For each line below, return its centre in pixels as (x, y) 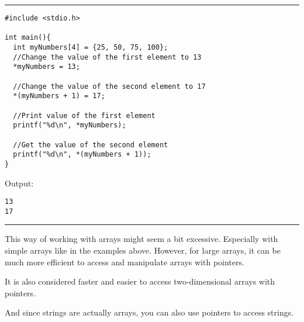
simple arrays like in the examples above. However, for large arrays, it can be (143, 250)
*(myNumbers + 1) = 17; (59, 96)
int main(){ (28, 38)
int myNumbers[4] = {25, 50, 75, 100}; (91, 47)
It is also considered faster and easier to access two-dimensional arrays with (140, 281)
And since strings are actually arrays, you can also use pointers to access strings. (149, 312)
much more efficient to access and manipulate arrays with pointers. (125, 262)
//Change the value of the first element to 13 (107, 57)
